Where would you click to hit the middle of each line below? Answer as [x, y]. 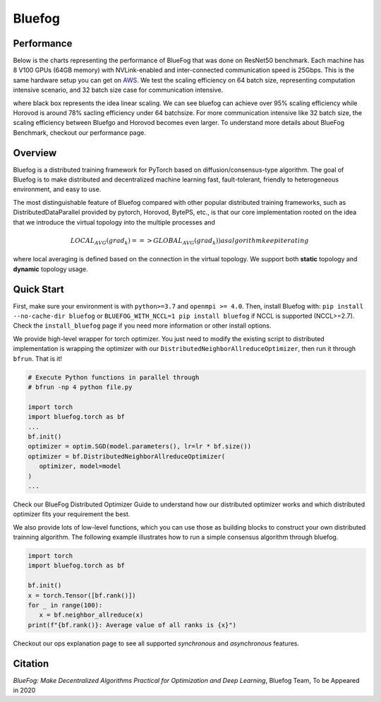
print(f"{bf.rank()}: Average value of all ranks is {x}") [132, 625]
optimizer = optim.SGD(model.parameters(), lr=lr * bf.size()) [140, 446]
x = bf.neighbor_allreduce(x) [91, 615]
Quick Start [38, 289]
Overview [35, 153]
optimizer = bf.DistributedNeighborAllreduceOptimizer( [127, 456]
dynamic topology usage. [50, 269]
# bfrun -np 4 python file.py [80, 387]
